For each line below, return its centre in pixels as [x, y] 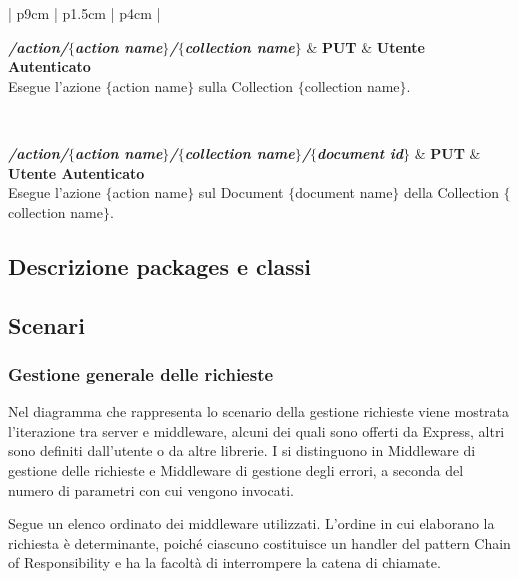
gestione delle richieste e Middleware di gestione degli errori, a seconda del [236, 469]
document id [360, 152]
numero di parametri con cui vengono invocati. [151, 489]
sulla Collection [246, 85]
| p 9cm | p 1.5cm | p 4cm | [84, 13]
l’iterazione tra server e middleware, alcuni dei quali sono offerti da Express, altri [256, 430]
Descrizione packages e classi [160, 265]
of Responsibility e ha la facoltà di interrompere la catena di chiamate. [224, 562]
